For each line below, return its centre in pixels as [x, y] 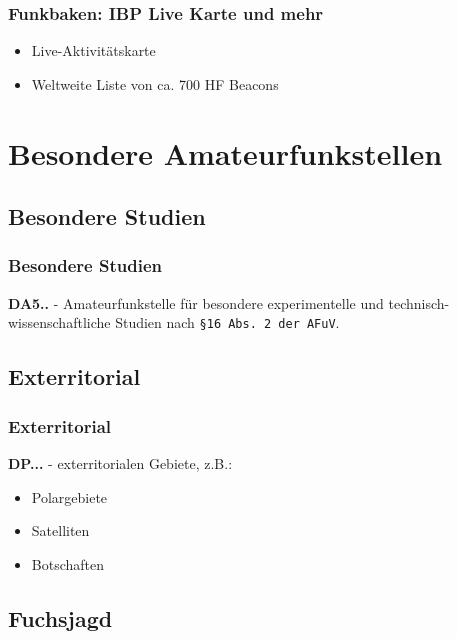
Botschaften [68, 563]
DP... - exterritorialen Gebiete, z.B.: [120, 463]
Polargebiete [69, 496]
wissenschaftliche [59, 322]
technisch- [419, 302]
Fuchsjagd [60, 617]
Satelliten [60, 530]
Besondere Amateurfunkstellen [225, 152]
